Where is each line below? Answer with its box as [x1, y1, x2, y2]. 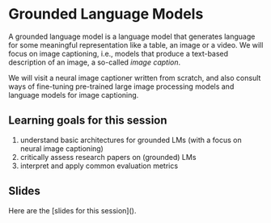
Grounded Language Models [8, 5, 204, 23]
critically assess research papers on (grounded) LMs [19, 152, 197, 162]
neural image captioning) [19, 143, 104, 154]
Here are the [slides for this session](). [8, 205, 137, 215]
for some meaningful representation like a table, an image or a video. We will [8, 40, 264, 49]
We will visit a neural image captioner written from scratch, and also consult [8, 73, 261, 82]
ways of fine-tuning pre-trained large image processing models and [8, 82, 235, 91]
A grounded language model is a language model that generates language [8, 32, 256, 41]
